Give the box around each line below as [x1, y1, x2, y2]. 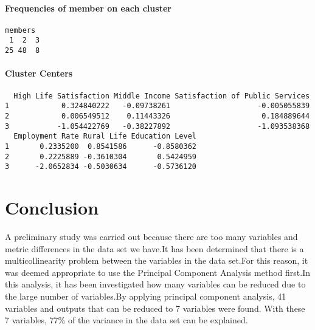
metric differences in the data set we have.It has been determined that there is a [5, 242, 304, 255]
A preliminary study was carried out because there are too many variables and [5, 230, 298, 242]
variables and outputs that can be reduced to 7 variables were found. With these [5, 301, 305, 314]
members [5, 26, 36, 35]
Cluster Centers [5, 67, 73, 80]
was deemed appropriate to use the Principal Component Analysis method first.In [5, 266, 311, 278]
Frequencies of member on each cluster [5, 1, 171, 14]
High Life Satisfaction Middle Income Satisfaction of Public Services [13, 91, 310, 100]
